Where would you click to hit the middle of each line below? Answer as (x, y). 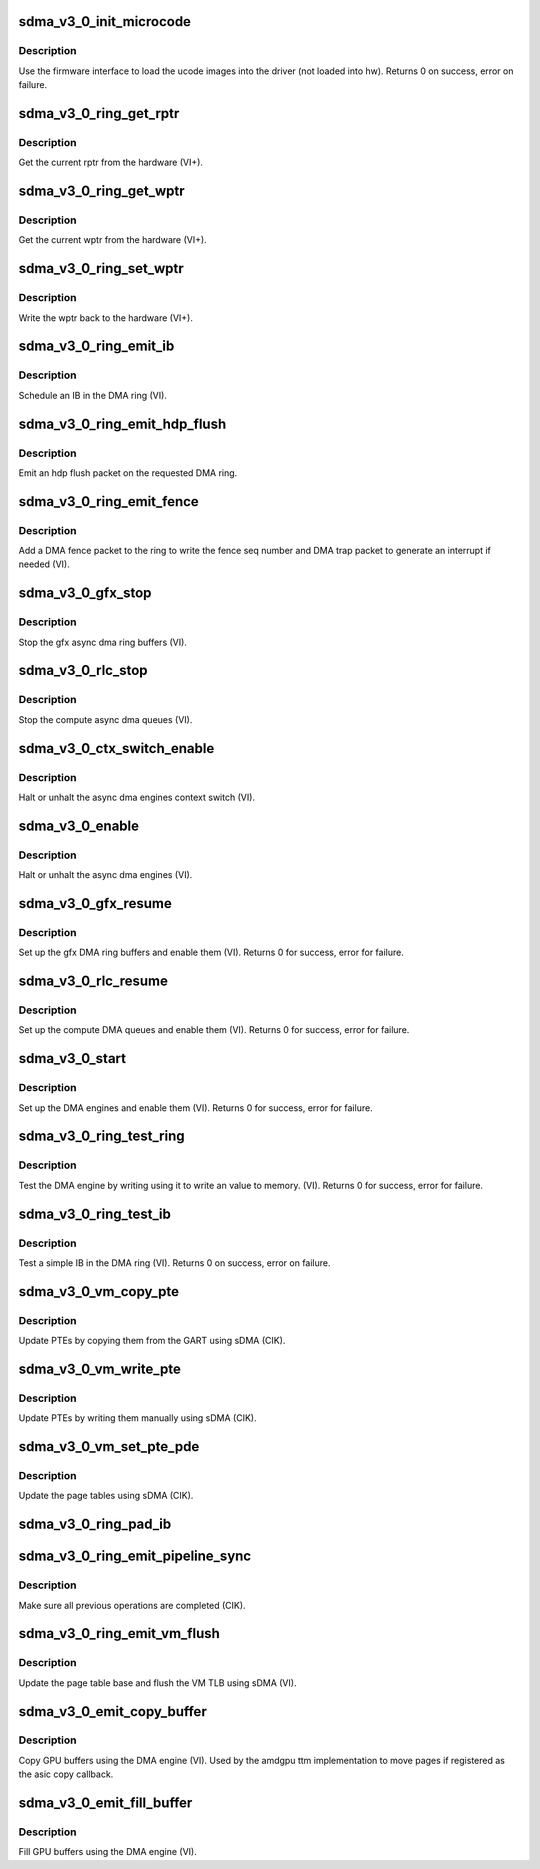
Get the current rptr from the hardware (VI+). (111, 162)
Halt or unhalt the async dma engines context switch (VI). (136, 797)
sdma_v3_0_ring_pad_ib (95, 1524)
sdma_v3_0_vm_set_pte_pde (109, 1446)
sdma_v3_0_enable (79, 825)
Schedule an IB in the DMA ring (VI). (92, 395)
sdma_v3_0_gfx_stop (85, 593)
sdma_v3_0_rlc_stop (83, 670)
